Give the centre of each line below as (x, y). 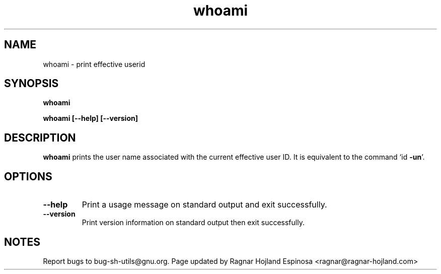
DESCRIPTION (40, 138)
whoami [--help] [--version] (90, 118)
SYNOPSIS (31, 84)
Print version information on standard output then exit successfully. (193, 223)
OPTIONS (28, 176)
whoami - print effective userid (94, 64)
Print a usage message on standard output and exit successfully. (204, 205)
